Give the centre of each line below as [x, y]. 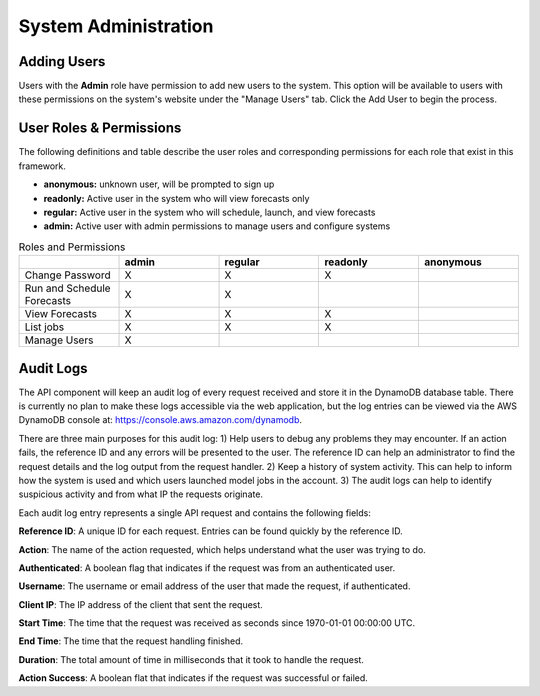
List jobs [44, 327]
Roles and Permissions [72, 247]
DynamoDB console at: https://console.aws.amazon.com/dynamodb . [160, 420]
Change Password [68, 275]
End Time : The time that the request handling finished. [131, 641]
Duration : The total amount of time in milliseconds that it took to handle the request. [191, 659]
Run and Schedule [67, 288]
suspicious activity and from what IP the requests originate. [141, 494]
